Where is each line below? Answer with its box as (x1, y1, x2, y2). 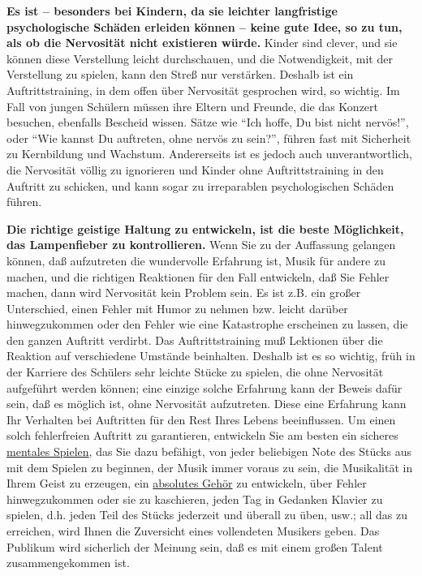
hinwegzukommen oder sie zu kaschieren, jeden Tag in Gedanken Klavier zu (6, 490, 383, 507)
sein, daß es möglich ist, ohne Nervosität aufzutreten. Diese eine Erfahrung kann (6, 395, 407, 412)
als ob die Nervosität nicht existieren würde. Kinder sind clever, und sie (6, 34, 398, 51)
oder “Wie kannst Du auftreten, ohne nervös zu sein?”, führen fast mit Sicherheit (6, 129, 411, 146)
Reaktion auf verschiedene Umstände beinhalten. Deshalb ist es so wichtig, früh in (6, 347, 416, 364)
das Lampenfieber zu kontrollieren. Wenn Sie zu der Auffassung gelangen (6, 236, 396, 253)
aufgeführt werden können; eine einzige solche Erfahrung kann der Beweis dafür (6, 379, 403, 396)
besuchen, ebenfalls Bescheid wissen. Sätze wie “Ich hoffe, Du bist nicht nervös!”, (6, 114, 409, 131)
